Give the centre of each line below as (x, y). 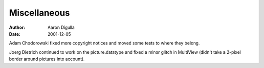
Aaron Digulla (61, 27)
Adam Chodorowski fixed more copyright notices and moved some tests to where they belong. (104, 43)
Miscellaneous (40, 13)
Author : (17, 27)
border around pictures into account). (47, 59)
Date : (15, 34)
